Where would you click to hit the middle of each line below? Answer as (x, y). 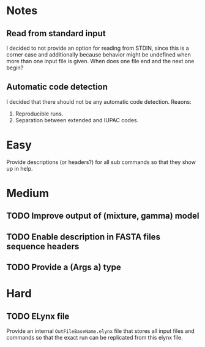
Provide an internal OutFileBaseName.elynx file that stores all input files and (100, 331)
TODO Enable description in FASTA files (84, 237)
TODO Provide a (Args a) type (64, 267)
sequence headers (43, 246)
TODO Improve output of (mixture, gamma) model (103, 216)
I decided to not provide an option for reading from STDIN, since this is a (98, 48)
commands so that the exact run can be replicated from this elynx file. (95, 338)
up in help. (20, 168)
